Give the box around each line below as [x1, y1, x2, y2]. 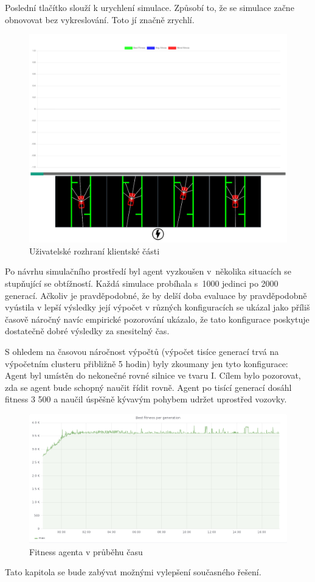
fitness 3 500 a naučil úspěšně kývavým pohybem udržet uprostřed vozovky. [5, 393, 287, 405]
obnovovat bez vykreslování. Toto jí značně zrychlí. [5, 13, 195, 26]
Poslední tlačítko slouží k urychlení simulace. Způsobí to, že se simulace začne [5, 1, 294, 13]
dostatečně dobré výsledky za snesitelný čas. [5, 324, 170, 337]
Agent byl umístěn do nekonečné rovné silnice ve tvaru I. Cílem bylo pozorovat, [5, 369, 301, 382]
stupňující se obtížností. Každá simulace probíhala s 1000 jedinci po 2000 [5, 276, 279, 289]
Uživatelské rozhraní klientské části [29, 244, 160, 257]
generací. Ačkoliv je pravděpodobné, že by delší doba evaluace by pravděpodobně [5, 289, 307, 301]
